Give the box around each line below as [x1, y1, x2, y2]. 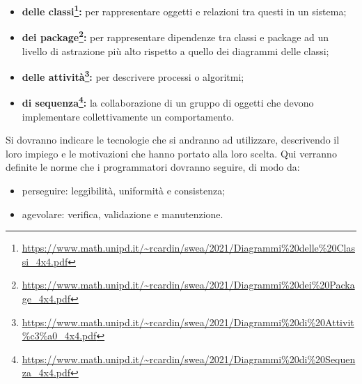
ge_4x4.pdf [22, 291, 71, 305]
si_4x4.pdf [22, 254, 68, 268]
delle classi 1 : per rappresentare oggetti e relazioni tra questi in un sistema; [22, 2, 347, 18]
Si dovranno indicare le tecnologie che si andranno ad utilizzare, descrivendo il [6, 132, 340, 147]
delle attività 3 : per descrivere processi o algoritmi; [22, 68, 244, 84]
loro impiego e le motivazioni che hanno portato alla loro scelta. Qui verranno [6, 146, 337, 160]
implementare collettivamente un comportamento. [22, 109, 235, 123]
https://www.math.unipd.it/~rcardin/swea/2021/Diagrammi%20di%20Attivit [22, 314, 354, 329]
